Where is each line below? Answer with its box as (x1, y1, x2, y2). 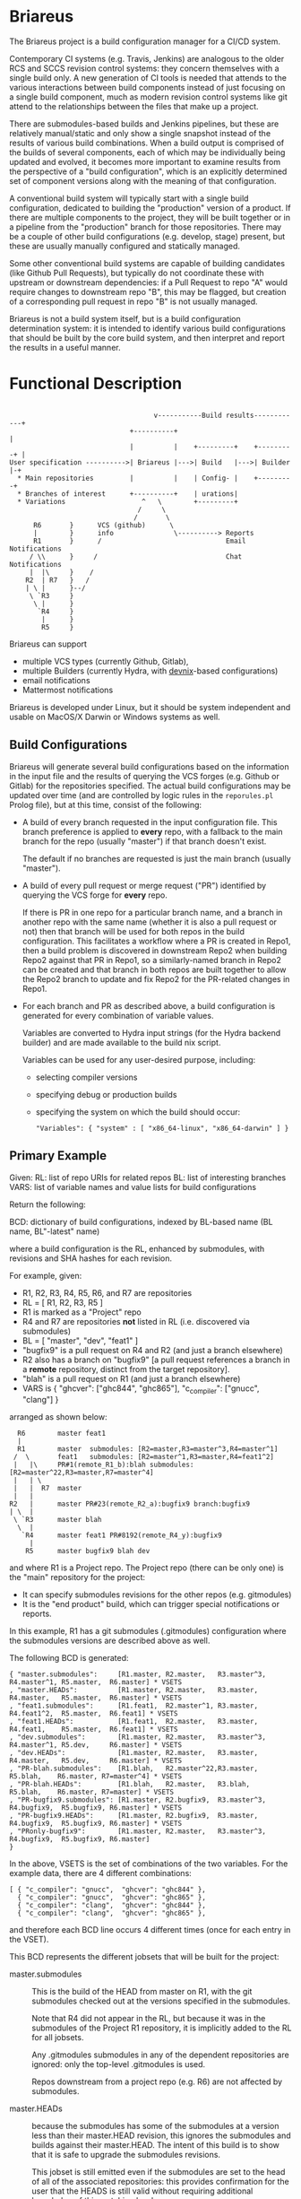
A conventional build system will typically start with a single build (9, 193, 249, 204)
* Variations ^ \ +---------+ (17, 497, 239, 506)
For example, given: (9, 1270, 82, 1281)
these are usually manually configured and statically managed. (9, 240, 240, 251)
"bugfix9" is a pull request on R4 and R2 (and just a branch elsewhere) (21, 1344, 284, 1355)
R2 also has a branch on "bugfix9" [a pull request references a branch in (21, 1354, 290, 1365)
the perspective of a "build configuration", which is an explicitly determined (9, 166, 288, 177)
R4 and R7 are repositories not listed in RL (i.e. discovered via (21, 1316, 251, 1326)
